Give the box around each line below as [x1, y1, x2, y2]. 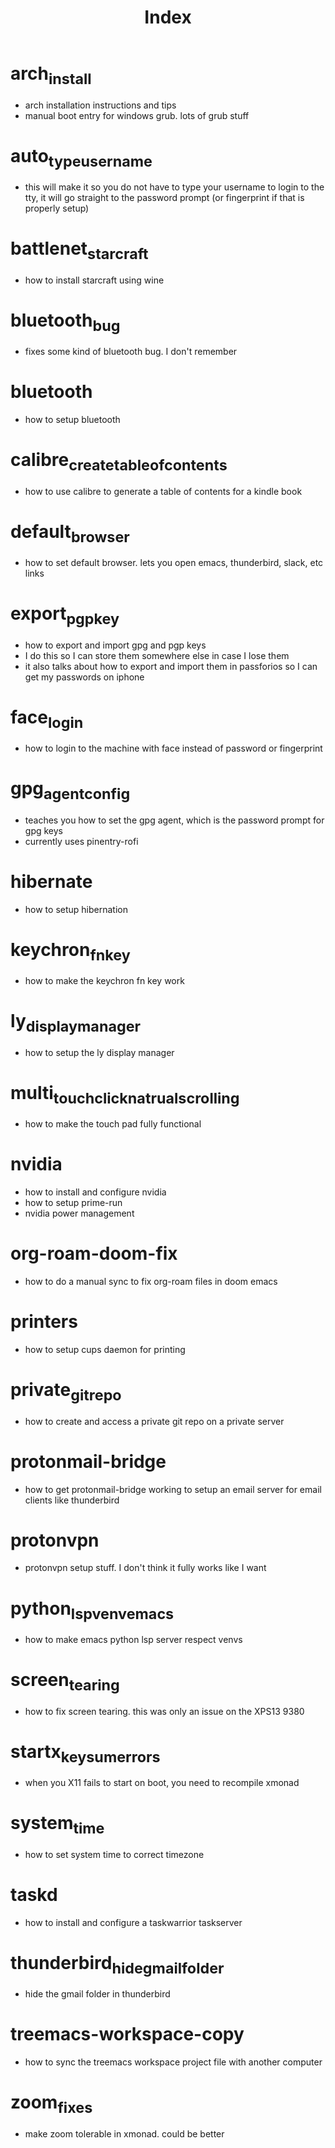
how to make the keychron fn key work [24, 975, 185, 987]
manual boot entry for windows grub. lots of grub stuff [24, 109, 250, 121]
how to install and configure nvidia [24, 1186, 167, 1198]
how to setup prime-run [24, 1197, 123, 1209]
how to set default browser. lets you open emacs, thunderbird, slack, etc [24, 557, 324, 569]
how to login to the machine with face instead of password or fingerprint [24, 742, 323, 755]
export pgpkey [10, 602, 120, 628]
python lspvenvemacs [10, 1597, 175, 1623]
